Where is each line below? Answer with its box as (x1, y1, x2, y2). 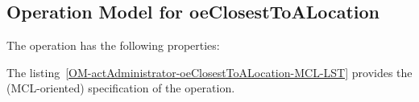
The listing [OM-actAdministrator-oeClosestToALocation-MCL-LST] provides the (6, 63, 413, 80)
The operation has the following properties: (6, 37, 220, 54)
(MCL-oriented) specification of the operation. (6, 80, 235, 96)
